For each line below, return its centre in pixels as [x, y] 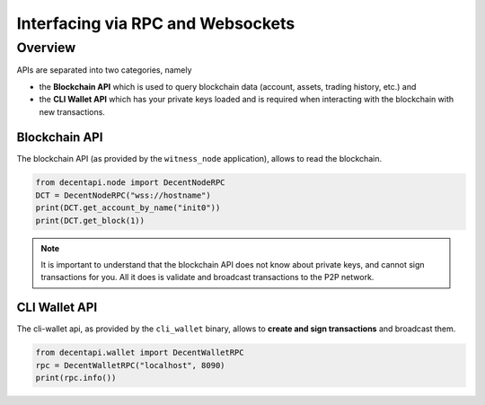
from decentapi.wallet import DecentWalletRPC [140, 353]
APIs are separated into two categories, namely [104, 70]
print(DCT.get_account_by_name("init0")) [128, 208]
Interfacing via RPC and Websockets [156, 23]
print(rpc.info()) [76, 378]
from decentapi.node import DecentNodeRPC [130, 183]
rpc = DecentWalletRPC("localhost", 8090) [130, 365]
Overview [46, 48]
